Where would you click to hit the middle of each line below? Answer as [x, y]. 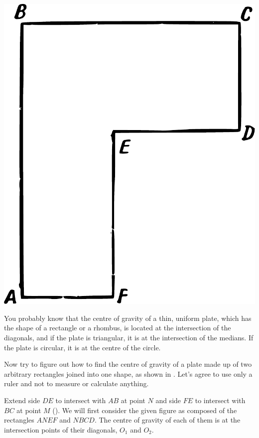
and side [168, 400]
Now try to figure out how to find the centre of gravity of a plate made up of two [128, 364]
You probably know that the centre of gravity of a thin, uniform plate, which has [128, 318]
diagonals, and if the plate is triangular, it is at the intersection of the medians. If [129, 338]
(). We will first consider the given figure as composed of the [145, 410]
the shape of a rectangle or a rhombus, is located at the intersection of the [118, 328]
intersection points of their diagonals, [61, 429]
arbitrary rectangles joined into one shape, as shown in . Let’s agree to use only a [128, 373]
